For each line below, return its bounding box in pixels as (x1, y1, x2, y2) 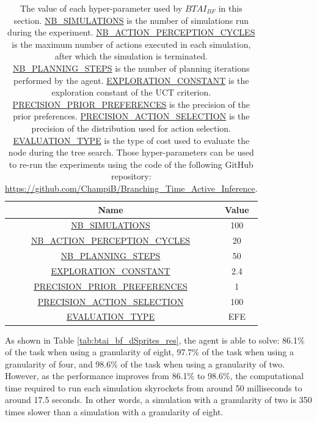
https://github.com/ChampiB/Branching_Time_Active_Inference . (5, 181, 258, 194)
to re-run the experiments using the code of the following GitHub (9, 157, 253, 170)
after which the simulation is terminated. (54, 50, 208, 62)
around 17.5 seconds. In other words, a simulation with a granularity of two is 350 (5, 393, 312, 406)
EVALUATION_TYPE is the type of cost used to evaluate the (13, 134, 250, 146)
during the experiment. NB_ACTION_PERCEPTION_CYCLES (7, 26, 255, 39)
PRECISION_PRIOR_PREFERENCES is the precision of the (12, 97, 250, 110)
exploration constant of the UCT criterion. (51, 86, 211, 99)
